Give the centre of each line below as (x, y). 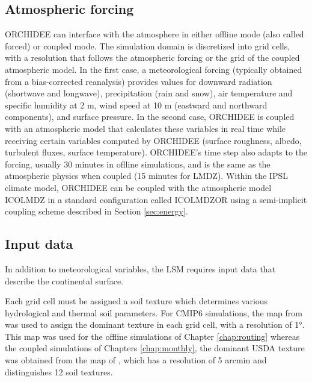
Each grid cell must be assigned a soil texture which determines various (136, 301)
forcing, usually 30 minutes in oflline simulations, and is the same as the (138, 164)
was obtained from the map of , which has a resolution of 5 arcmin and (136, 360)
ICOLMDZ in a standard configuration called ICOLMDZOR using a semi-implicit (156, 199)
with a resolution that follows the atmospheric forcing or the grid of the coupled (152, 58)
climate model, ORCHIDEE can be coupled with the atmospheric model (138, 187)
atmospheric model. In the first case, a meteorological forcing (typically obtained (154, 69)
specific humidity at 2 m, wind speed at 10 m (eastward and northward (136, 105)
